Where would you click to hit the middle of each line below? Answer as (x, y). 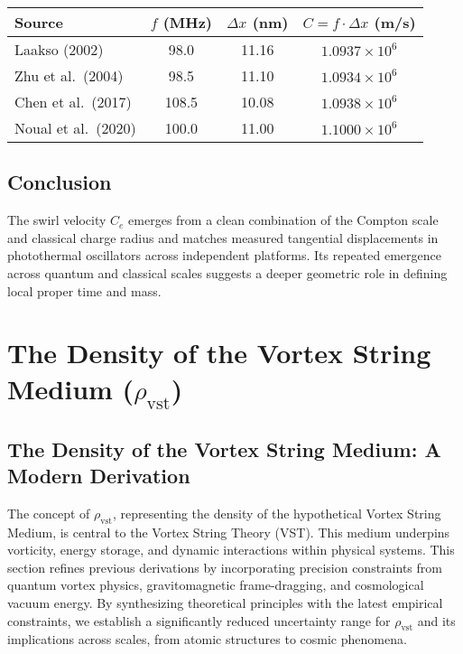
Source (39, 22)
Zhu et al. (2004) (69, 75)
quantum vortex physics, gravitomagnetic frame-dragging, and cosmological (216, 585)
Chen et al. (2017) (73, 102)
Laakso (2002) (59, 49)
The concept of (49, 513)
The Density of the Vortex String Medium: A (224, 448)
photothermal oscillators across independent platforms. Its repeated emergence (224, 255)
